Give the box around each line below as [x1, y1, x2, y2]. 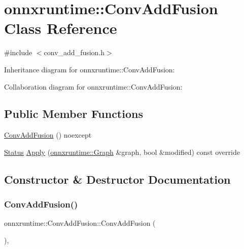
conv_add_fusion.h [44, 47, 105, 58]
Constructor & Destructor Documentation [4, 171, 231, 187]
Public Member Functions [4, 106, 143, 121]
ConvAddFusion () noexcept [4, 130, 92, 140]
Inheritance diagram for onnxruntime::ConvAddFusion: [4, 64, 175, 74]
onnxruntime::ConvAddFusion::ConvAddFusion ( [4, 218, 156, 228]
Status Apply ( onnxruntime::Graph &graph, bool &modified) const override [4, 146, 240, 157]
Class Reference [4, 18, 117, 38]
